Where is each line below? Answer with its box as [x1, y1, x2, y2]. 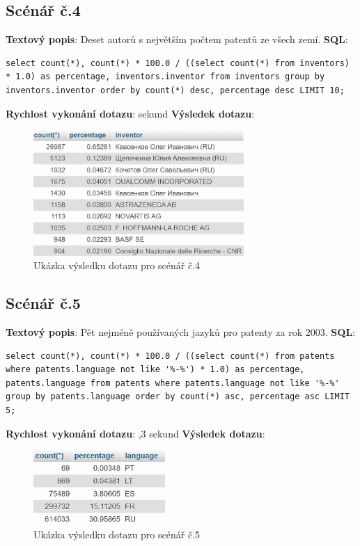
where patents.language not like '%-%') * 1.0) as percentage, [6, 364, 305, 375]
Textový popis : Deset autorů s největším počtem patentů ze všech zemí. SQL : [6, 32, 348, 47]
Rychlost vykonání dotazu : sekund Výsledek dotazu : [6, 106, 255, 120]
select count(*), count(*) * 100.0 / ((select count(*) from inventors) [6, 58, 350, 68]
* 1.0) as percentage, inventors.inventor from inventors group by [6, 72, 325, 82]
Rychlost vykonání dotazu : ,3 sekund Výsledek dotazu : [6, 426, 265, 440]
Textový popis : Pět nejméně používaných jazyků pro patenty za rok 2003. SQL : [6, 325, 355, 339]
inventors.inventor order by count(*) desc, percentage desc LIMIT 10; [6, 85, 345, 95]
